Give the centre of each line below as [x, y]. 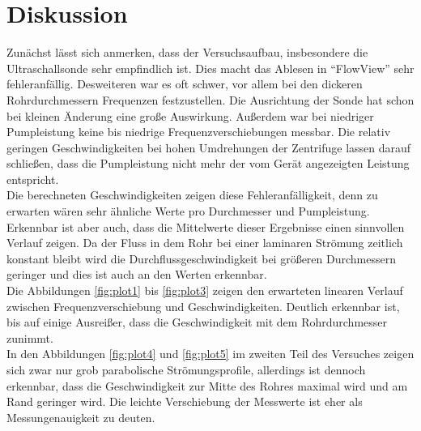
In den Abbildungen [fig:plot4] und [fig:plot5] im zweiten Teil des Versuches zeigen [210, 354]
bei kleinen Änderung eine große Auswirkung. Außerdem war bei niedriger [190, 115]
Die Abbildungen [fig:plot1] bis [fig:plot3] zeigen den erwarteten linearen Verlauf [205, 290]
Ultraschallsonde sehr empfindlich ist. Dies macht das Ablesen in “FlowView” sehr [210, 68]
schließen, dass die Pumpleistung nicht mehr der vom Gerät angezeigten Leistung [208, 163]
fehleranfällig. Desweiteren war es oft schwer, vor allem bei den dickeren [185, 84]
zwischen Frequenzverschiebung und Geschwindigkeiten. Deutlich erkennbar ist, [203, 306]
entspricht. [33, 179]
